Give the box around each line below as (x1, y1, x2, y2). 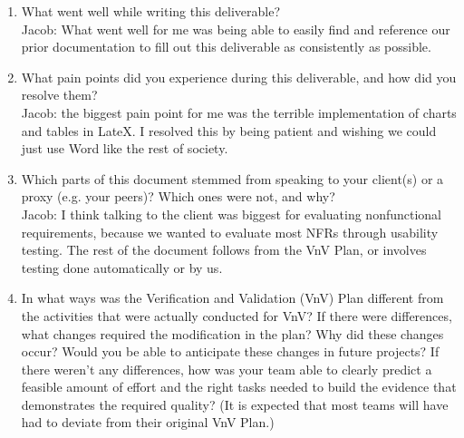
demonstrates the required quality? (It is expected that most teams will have (21, 394, 449, 414)
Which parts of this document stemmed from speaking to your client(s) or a (21, 169, 444, 188)
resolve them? (21, 85, 98, 104)
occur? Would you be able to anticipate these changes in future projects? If (21, 342, 440, 361)
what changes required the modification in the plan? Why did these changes (21, 324, 444, 343)
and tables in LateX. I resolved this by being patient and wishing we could (21, 121, 437, 140)
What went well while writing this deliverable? (21, 2, 281, 20)
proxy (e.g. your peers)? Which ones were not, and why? (21, 187, 335, 206)
